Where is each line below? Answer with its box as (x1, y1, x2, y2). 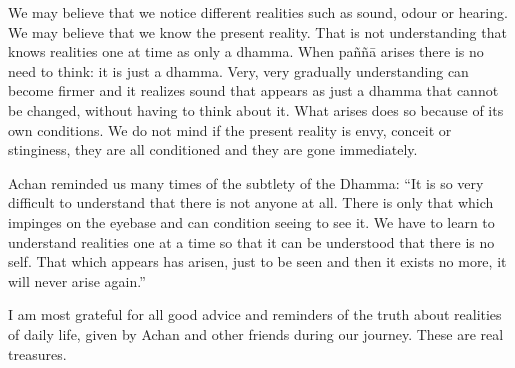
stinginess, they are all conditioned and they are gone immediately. (8, 139, 418, 160)
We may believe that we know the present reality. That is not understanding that (8, 21, 507, 42)
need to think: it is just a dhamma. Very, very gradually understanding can (8, 60, 469, 81)
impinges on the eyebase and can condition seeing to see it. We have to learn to (8, 211, 495, 232)
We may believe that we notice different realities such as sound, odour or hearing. (8, 2, 508, 22)
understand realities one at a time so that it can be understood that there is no (8, 231, 495, 252)
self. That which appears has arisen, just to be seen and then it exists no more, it (8, 251, 507, 272)
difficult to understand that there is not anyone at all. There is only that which (8, 192, 494, 213)
